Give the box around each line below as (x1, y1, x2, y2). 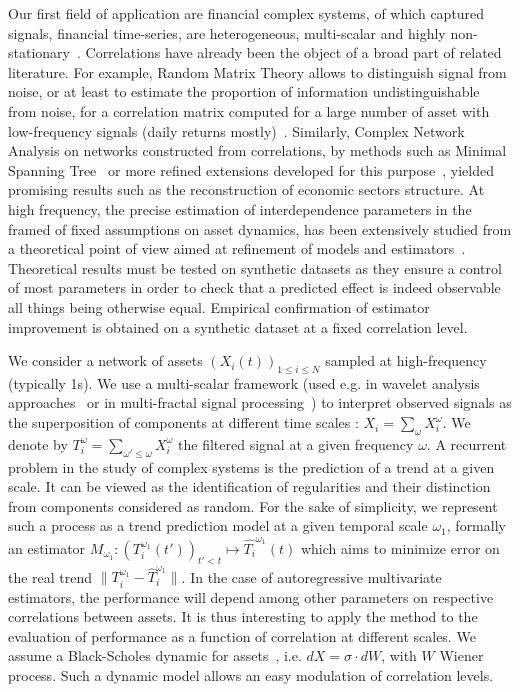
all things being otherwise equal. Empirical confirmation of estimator (8, 296, 430, 317)
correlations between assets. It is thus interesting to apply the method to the (8, 606, 478, 627)
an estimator (8, 537, 86, 558)
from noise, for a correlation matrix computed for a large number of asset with (8, 100, 490, 121)
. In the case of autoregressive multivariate (181, 566, 442, 587)
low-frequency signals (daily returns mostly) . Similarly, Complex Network (8, 120, 465, 141)
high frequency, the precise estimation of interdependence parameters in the (8, 198, 472, 219)
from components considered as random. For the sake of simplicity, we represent (8, 495, 498, 516)
